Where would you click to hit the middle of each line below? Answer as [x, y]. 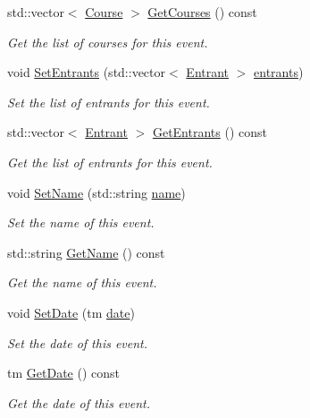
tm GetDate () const [63, 373]
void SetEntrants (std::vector [87, 72]
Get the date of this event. [79, 402]
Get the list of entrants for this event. [110, 162]
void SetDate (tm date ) [71, 312]
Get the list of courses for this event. [108, 42]
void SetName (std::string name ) [96, 192]
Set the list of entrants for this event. [109, 102]
